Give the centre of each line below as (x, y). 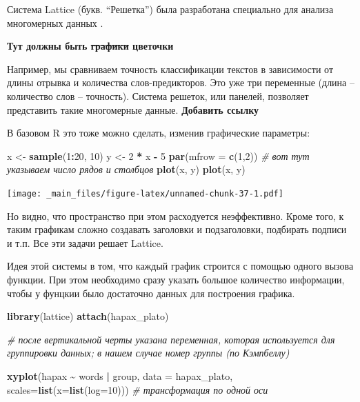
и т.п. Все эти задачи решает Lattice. (85, 242)
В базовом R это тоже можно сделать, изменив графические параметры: (159, 133)
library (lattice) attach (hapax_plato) (88, 316)
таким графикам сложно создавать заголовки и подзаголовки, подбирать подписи (177, 229)
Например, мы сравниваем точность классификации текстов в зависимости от (170, 69)
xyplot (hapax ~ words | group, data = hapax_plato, (120, 375)
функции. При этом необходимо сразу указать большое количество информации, (176, 279)
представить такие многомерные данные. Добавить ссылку (133, 109)
